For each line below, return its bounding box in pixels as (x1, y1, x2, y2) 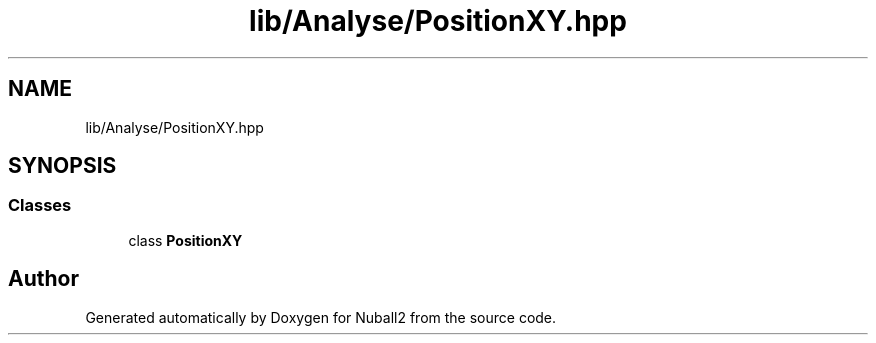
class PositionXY (128, 231, 243, 249)
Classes (8, 195, 72, 216)
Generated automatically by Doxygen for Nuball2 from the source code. (85, 308, 557, 326)
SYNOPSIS (8, 153, 117, 179)
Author (8, 266, 79, 292)
